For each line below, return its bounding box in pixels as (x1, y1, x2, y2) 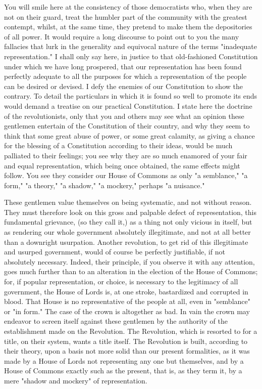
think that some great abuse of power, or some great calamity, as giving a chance (4, 130, 255, 141)
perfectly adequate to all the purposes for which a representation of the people (4, 71, 247, 81)
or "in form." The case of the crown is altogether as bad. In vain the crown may (4, 306, 250, 316)
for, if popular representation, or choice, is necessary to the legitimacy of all (4, 276, 238, 287)
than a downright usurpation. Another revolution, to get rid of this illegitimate (4, 236, 248, 247)
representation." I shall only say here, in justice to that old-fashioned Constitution (4, 51, 258, 61)
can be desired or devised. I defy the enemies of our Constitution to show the (4, 80, 243, 91)
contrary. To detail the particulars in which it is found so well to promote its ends (4, 91, 257, 101)
